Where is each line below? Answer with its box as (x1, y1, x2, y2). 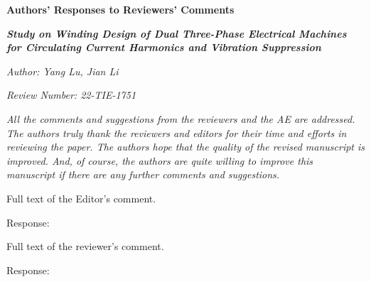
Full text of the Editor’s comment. (6, 190, 156, 205)
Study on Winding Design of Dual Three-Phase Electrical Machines (6, 26, 347, 40)
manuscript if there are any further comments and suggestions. (6, 167, 280, 182)
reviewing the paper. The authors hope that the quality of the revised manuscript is (6, 139, 365, 154)
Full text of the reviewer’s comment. (6, 239, 164, 254)
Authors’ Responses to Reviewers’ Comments (6, 2, 235, 16)
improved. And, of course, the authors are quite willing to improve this (6, 153, 313, 168)
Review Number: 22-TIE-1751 (6, 87, 136, 102)
